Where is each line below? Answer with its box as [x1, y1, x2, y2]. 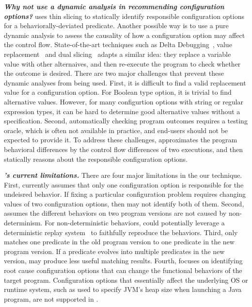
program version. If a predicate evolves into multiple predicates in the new [4, 246, 225, 256]
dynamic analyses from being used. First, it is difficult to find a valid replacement [4, 77, 246, 87]
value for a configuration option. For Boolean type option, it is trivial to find [4, 87, 232, 97]
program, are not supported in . [4, 293, 98, 304]
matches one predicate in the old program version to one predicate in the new [4, 237, 235, 247]
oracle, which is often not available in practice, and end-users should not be [4, 125, 228, 135]
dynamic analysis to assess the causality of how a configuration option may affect [4, 30, 245, 40]
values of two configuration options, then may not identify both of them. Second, [4, 198, 244, 208]
